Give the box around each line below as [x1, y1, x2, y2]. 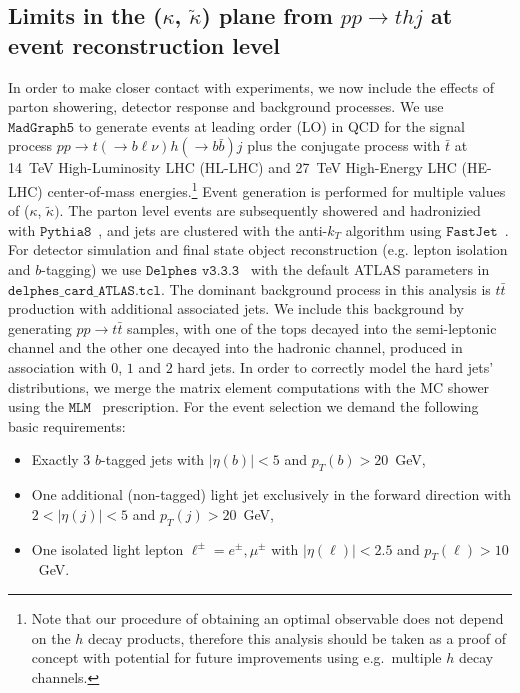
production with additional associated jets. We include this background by [8, 298, 464, 319]
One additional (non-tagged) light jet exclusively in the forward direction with [31, 484, 512, 505]
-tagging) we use [41, 259, 142, 279]
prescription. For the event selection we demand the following [102, 396, 479, 417]
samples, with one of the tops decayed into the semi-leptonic [127, 317, 497, 338]
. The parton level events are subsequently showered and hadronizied [59, 200, 481, 221]
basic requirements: [8, 415, 126, 436]
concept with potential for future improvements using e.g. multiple [31, 647, 442, 668]
